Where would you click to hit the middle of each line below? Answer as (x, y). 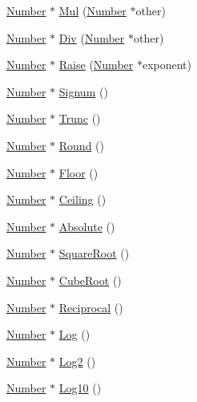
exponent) (167, 65)
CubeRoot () (90, 280)
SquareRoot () (94, 253)
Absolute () (87, 226)
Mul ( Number (92, 10)
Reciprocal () (91, 307)
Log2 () (77, 361)
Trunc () (80, 118)
